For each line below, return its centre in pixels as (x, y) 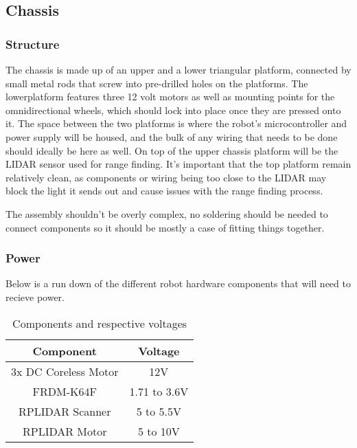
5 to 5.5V (159, 411)
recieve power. (35, 296)
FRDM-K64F (65, 391)
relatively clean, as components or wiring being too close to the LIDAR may (166, 177)
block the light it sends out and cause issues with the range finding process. (164, 191)
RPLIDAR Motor (65, 431)
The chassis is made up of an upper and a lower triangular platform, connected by (178, 69)
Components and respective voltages (100, 323)
